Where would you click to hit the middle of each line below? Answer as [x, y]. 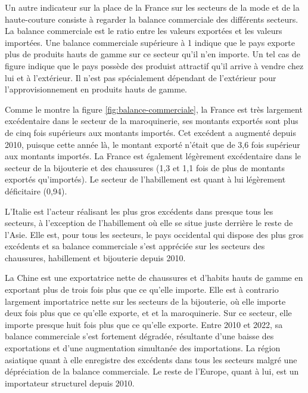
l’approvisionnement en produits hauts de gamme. [96, 89]
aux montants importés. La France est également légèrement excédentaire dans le [153, 156]
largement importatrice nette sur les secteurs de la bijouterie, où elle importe [145, 301]
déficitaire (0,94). [36, 191]
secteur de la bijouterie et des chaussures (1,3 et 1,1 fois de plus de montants [145, 167]
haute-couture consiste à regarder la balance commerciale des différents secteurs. [152, 19]
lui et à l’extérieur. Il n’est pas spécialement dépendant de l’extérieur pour [141, 77]
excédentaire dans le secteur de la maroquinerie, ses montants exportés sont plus [152, 121]
